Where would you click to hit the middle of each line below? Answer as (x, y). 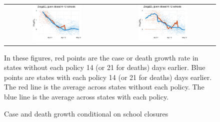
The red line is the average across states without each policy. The (104, 87)
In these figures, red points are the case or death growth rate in (101, 57)
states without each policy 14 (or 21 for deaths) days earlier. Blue (105, 67)
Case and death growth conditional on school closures (86, 113)
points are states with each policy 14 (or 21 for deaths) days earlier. (108, 77)
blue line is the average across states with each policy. (86, 96)
